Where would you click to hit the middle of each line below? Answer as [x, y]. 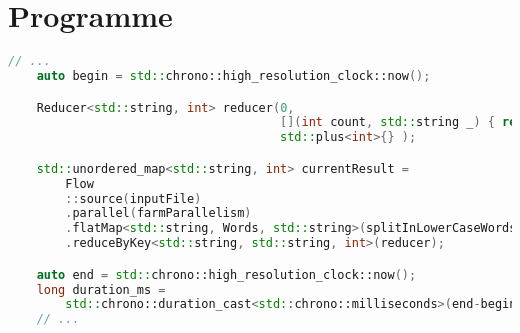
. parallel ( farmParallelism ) [158, 213]
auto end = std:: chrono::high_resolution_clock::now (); [226, 274]
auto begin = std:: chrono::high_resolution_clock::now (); [233, 76]
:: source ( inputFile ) [133, 198]
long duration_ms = [101, 289]
